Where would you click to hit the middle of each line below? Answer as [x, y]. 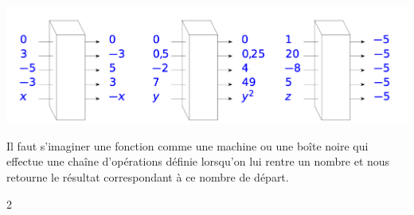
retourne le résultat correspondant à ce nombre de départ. [148, 177]
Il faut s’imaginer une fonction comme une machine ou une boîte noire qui [187, 145]
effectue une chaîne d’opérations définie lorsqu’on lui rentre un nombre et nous [198, 161]
